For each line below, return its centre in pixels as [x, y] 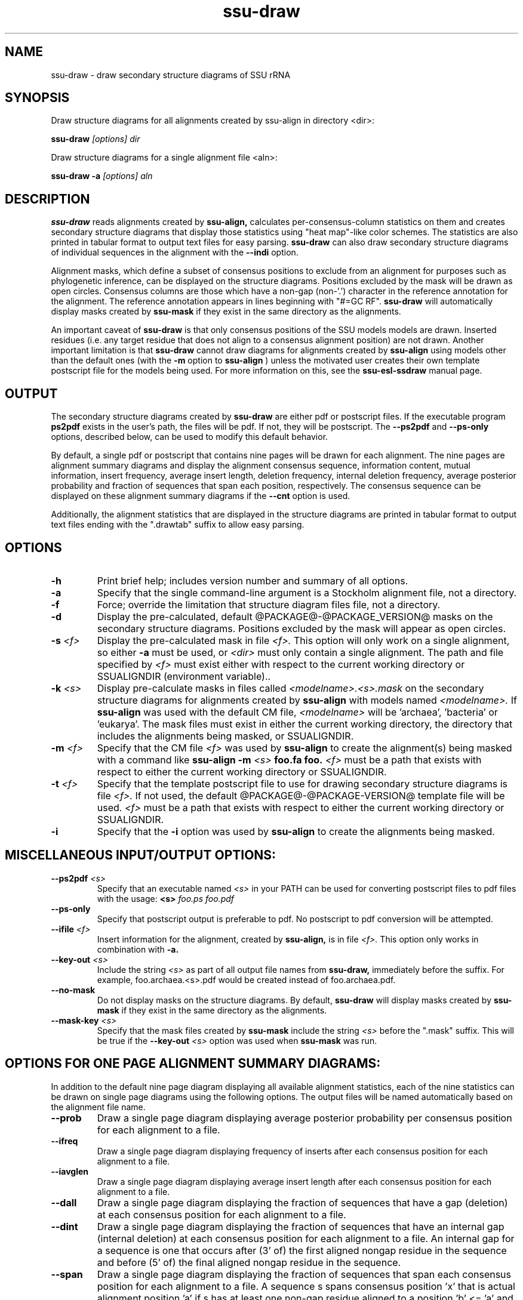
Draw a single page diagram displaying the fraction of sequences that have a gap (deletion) [302, 1202]
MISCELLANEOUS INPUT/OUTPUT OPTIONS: [141, 855]
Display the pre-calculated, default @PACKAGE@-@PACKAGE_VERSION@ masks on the [295, 616]
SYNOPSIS [37, 98]
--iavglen [70, 1171]
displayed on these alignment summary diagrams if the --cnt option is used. [201, 496]
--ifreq [64, 1141]
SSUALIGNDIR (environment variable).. [184, 676]
